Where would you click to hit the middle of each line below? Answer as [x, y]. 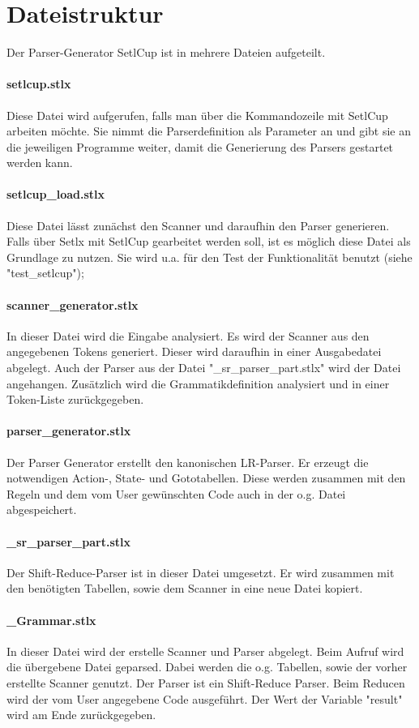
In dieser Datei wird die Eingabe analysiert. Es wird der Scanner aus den [188, 335]
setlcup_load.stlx [56, 194]
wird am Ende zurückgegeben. [81, 715]
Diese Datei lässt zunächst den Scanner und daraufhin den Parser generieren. [198, 225]
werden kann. [40, 163]
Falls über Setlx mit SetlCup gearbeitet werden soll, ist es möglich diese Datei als [209, 241]
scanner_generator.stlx [73, 304]
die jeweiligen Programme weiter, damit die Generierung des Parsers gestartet [200, 146]
